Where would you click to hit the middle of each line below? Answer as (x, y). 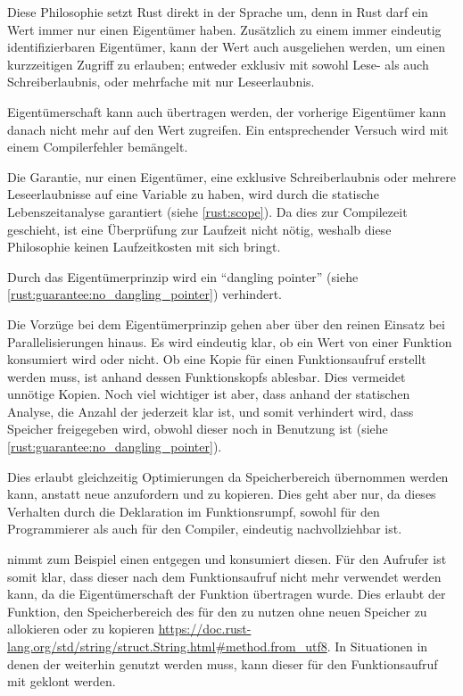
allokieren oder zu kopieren (81, 629)
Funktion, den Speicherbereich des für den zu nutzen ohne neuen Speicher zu (217, 611)
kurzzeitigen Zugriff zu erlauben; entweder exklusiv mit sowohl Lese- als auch (218, 64)
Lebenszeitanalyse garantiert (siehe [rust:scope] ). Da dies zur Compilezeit (207, 211)
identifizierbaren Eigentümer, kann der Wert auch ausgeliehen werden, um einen (226, 47)
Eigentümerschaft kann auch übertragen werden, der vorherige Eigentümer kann (227, 111)
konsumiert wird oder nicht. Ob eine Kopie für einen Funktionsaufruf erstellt (217, 359)
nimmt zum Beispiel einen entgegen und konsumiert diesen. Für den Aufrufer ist (227, 559)
